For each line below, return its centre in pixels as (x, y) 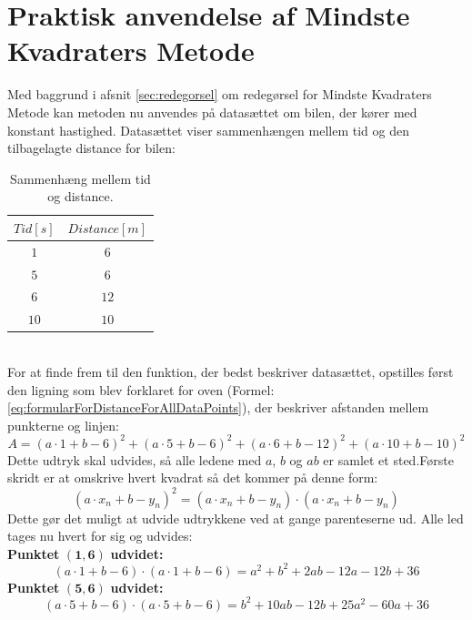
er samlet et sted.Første (388, 459)
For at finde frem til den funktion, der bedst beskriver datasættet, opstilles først (231, 371)
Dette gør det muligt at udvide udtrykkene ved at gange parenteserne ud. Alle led (236, 518)
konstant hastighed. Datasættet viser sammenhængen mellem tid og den (208, 130)
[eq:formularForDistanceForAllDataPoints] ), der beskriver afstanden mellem (218, 407)
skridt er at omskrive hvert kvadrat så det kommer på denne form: (193, 478)
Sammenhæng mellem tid (80, 178)
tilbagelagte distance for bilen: (91, 148)
